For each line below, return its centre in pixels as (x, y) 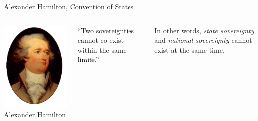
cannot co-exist (100, 40)
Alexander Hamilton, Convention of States (69, 6)
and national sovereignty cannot (203, 40)
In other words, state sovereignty (204, 30)
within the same (102, 49)
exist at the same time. (190, 49)
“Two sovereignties (106, 30)
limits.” (88, 59)
